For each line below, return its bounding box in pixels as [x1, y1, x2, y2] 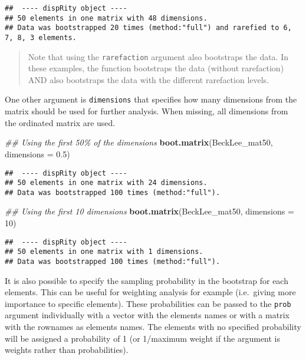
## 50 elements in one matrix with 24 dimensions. [5, 179, 208, 187]
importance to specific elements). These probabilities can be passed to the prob [5, 297, 291, 309]
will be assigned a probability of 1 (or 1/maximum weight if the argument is [5, 332, 281, 344]
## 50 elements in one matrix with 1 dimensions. [5, 247, 203, 256]
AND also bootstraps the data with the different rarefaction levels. [28, 73, 269, 85]
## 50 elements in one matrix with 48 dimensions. [5, 14, 208, 22]
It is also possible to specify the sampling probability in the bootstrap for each [5, 274, 288, 286]
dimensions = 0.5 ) [5, 147, 70, 160]
